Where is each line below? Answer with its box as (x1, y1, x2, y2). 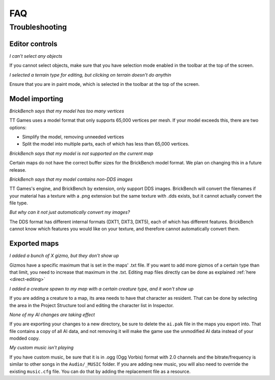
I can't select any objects (9, 53, 63, 59)
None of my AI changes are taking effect (9, 312, 95, 318)
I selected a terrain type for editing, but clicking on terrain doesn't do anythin (9, 72, 172, 78)
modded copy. (9, 335, 40, 342)
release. (9, 167, 26, 173)
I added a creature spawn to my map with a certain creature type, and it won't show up (9, 286, 194, 292)
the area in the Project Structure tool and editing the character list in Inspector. (9, 302, 174, 308)
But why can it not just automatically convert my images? (9, 209, 130, 216)
